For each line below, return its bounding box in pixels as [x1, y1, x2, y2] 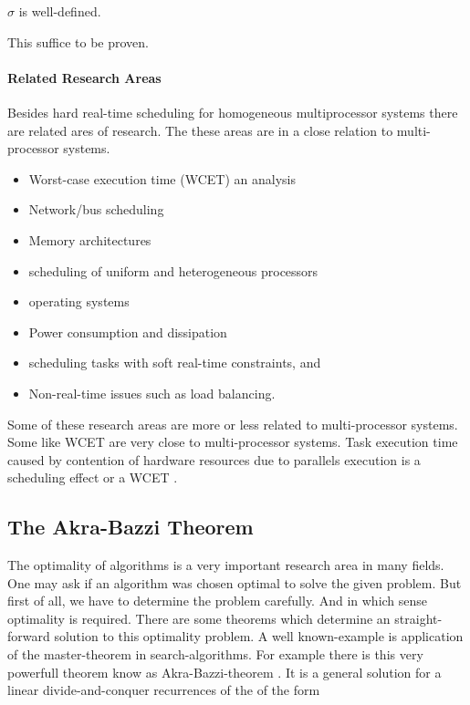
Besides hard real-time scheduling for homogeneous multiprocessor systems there [7, 102, 458, 121]
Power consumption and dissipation [28, 322, 227, 341]
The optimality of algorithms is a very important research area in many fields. [7, 555, 444, 575]
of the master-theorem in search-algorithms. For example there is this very [7, 645, 423, 664]
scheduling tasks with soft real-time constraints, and [28, 353, 321, 372]
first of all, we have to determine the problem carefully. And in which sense [7, 591, 428, 610]
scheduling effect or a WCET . [7, 468, 178, 487]
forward [7, 627, 50, 646]
